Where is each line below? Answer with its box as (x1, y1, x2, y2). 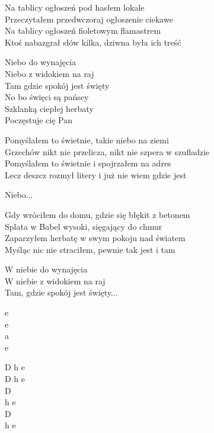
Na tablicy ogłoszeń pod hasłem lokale (5, 1, 145, 13)
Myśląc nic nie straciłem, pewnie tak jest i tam (5, 243, 175, 255)
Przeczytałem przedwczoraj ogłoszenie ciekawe (5, 12, 173, 25)
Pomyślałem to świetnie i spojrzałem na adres (5, 157, 171, 169)
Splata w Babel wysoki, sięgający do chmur (5, 220, 162, 232)
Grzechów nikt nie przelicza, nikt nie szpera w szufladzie (5, 145, 210, 158)
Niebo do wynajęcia (5, 56, 76, 68)
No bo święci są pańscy (5, 91, 89, 103)
